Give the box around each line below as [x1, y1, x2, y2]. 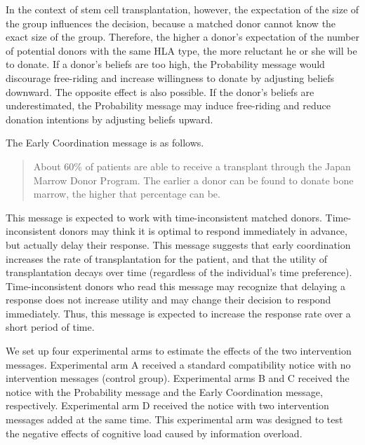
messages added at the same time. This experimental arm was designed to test [6, 412, 343, 427]
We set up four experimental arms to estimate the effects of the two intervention [6, 343, 352, 358]
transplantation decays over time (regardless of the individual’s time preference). [6, 265, 352, 280]
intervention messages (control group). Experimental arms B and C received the [6, 371, 350, 385]
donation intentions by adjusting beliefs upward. [6, 111, 213, 126]
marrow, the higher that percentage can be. [33, 186, 220, 201]
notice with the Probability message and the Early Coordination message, [6, 384, 323, 399]
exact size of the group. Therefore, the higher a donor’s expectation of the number [6, 29, 359, 44]
